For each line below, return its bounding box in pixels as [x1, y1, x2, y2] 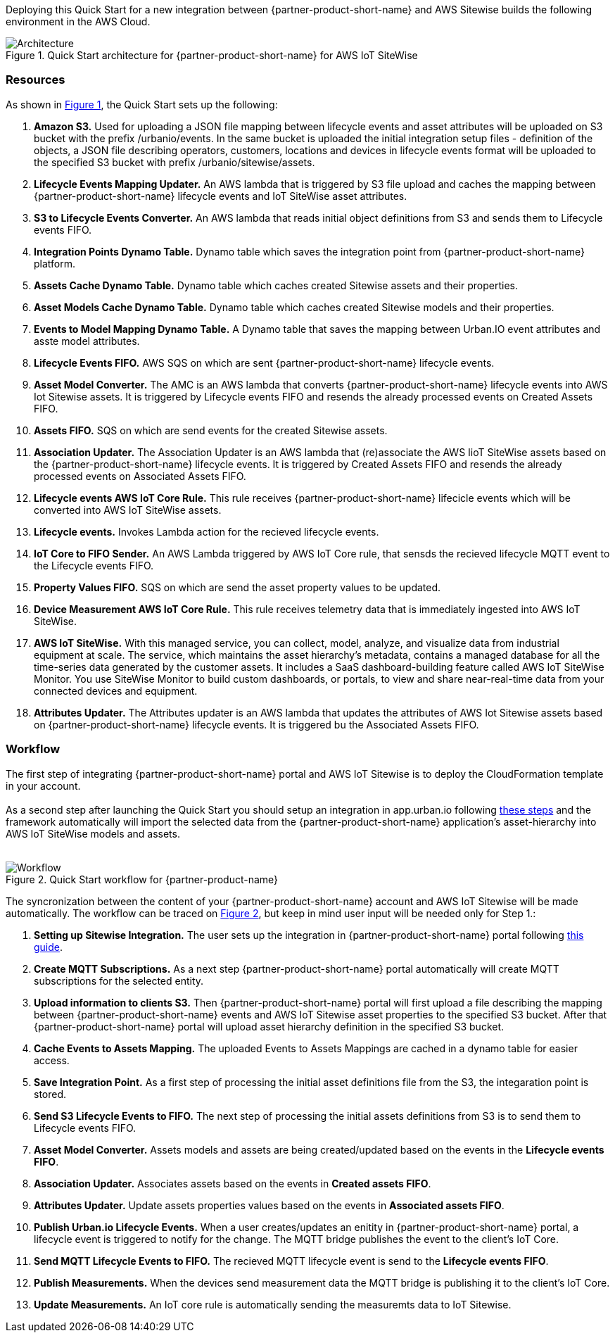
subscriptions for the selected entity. [34, 974, 204, 987]
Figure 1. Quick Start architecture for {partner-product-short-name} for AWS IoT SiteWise [6, 49, 418, 61]
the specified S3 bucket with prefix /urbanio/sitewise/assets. [34, 156, 315, 168]
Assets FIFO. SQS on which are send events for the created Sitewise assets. [34, 424, 388, 436]
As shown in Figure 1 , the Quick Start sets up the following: [6, 98, 278, 111]
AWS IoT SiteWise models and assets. [6, 827, 180, 840]
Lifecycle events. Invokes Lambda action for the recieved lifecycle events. [34, 525, 379, 538]
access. [34, 1054, 70, 1066]
